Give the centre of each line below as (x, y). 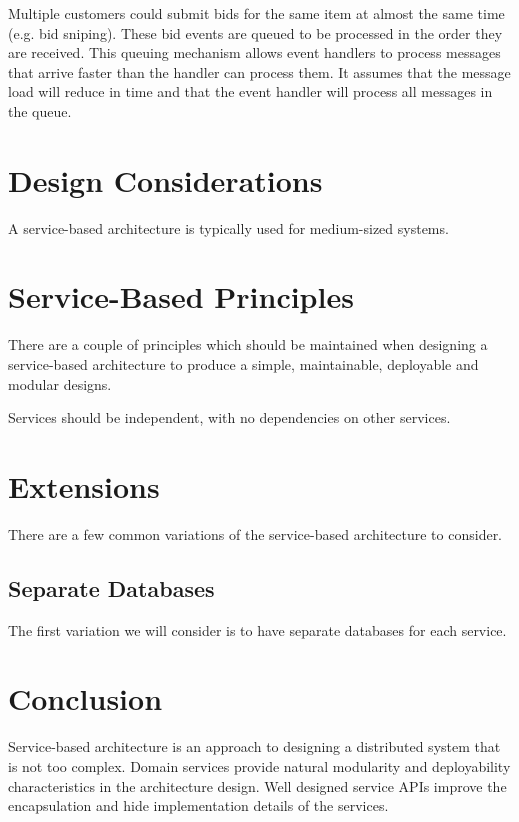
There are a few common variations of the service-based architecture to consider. (255, 533)
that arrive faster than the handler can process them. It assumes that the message (259, 71)
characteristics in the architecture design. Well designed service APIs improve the (257, 785)
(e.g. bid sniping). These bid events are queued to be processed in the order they (255, 32)
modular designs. (60, 383)
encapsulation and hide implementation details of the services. (198, 805)
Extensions (84, 485)
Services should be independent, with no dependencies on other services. (229, 417)
